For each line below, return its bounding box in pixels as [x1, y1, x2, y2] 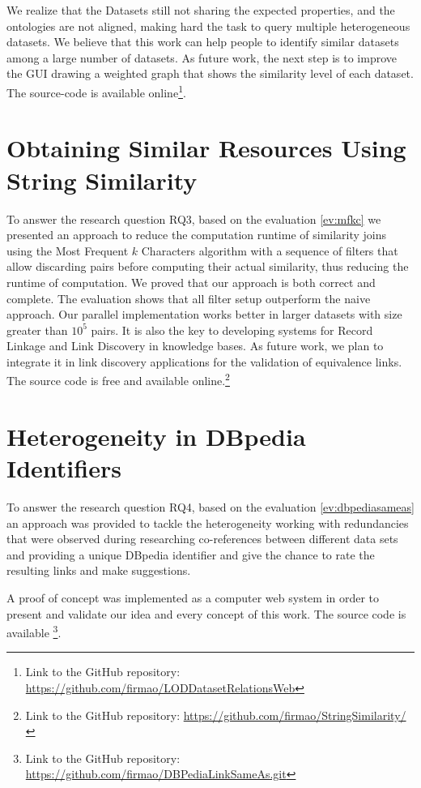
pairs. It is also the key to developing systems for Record [91, 321, 373, 338]
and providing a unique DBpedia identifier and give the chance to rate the [6, 546, 375, 563]
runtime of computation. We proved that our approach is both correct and [6, 273, 376, 290]
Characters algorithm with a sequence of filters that [141, 242, 398, 259]
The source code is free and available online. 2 [6, 370, 230, 389]
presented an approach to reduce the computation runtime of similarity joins [6, 226, 387, 243]
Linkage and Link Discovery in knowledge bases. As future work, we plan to [6, 337, 384, 354]
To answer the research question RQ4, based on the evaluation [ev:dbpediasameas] [6, 499, 415, 516]
